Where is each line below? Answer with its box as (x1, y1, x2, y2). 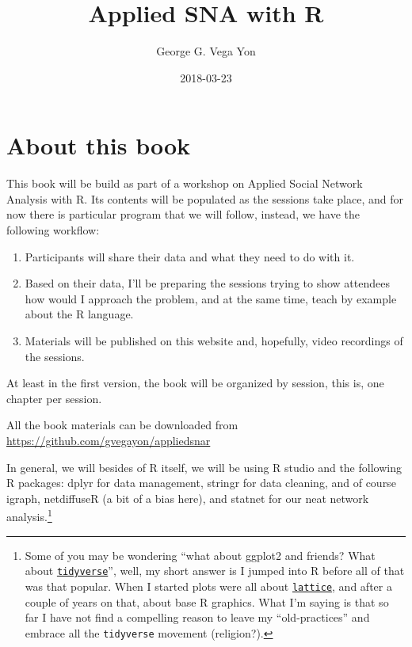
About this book (6, 129, 191, 162)
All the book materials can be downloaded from (6, 417, 238, 433)
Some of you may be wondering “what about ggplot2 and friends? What (25, 546, 376, 563)
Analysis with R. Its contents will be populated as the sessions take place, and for (6, 190, 404, 207)
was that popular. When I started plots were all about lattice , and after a (25, 577, 392, 594)
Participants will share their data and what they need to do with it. (25, 248, 355, 265)
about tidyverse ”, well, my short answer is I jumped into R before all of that (25, 562, 405, 579)
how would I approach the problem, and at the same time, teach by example (25, 290, 397, 306)
